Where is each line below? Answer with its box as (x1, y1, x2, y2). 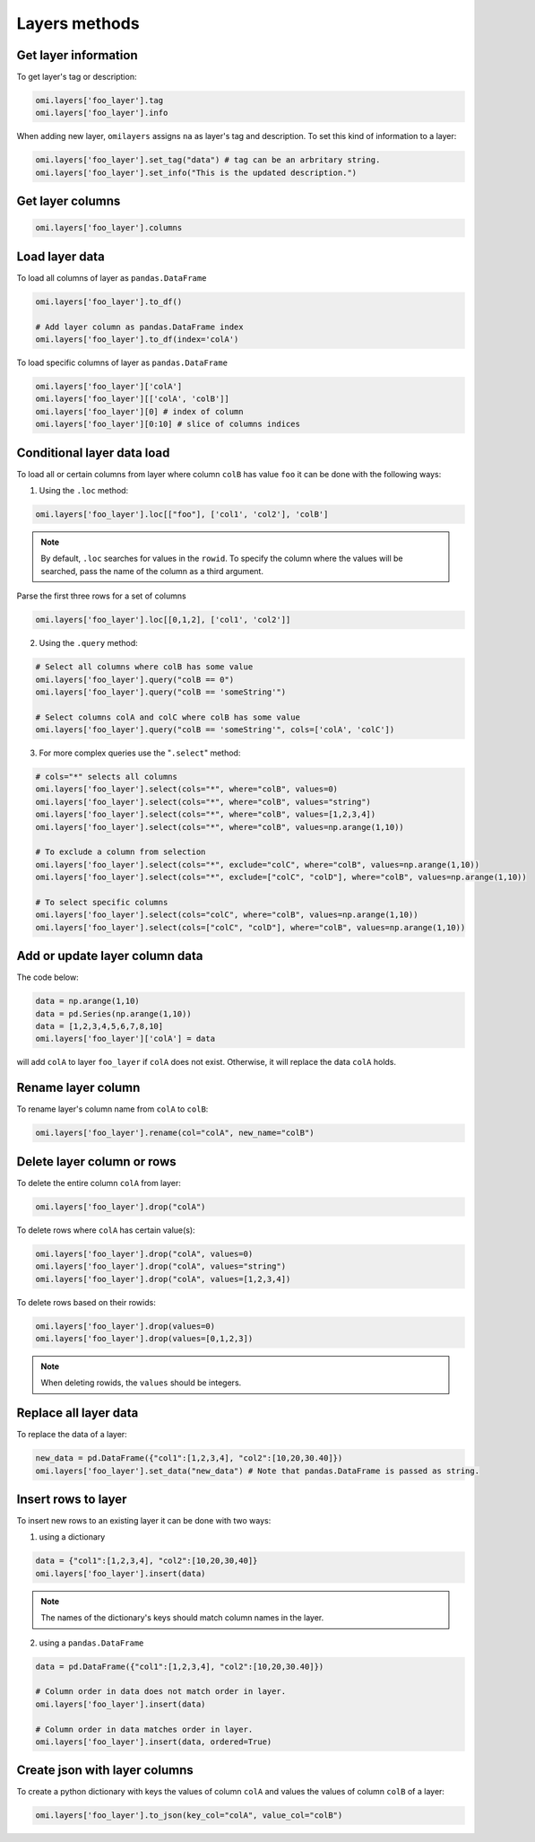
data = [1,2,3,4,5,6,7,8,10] (35, 1021, 164, 1032)
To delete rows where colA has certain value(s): (16, 1225, 196, 1235)
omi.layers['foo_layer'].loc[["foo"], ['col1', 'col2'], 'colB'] (35, 510, 329, 519)
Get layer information (16, 48, 138, 63)
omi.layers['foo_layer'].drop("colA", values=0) (35, 1248, 254, 1259)
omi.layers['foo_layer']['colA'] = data (35, 1034, 215, 1044)
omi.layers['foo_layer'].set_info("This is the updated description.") (35, 167, 358, 178)
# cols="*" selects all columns (35, 772, 178, 782)
